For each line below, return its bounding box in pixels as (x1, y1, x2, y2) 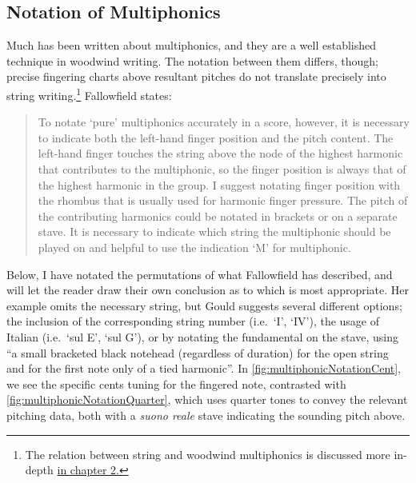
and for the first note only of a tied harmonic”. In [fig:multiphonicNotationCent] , (6, 360, 402, 377)
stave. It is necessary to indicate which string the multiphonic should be (38, 223, 391, 240)
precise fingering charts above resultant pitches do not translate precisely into (6, 68, 386, 85)
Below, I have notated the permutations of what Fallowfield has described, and (6, 265, 393, 282)
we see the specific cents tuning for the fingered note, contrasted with (6, 375, 346, 392)
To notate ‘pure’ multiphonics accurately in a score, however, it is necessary (38, 114, 410, 130)
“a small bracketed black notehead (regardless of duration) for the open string (6, 344, 389, 361)
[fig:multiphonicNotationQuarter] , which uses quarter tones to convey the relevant (6, 391, 408, 408)
